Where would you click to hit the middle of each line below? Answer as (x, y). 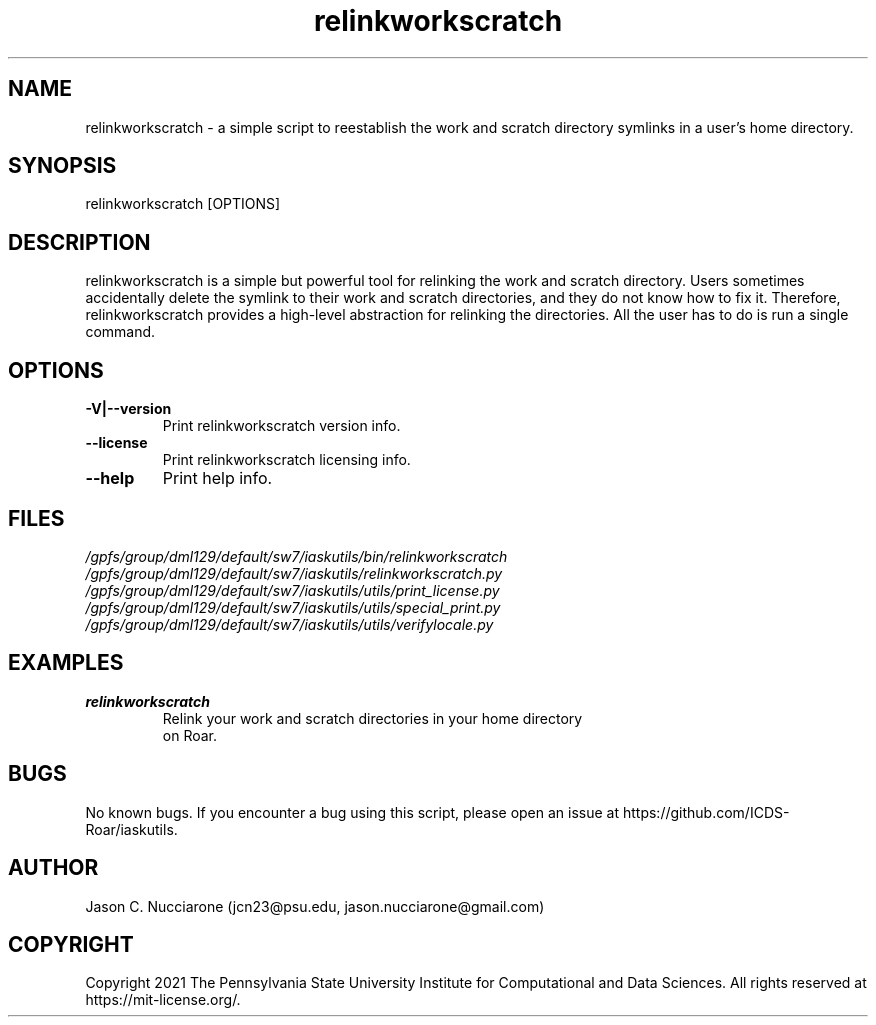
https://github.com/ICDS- (706, 812)
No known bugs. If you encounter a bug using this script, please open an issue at (352, 812)
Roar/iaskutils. (131, 829)
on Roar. (190, 735)
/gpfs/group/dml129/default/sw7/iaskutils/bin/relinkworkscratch (296, 556)
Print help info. (217, 478)
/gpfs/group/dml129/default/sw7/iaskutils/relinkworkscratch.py (294, 573)
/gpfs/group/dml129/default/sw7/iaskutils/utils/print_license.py (292, 590)
